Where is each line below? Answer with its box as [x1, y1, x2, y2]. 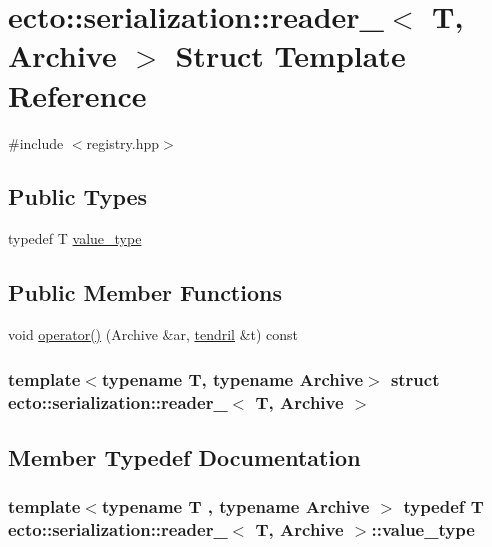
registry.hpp [86, 132, 160, 153]
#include [8, 132, 64, 153]
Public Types [8, 181, 148, 212]
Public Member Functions [8, 277, 282, 308]
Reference [8, 74, 147, 115]
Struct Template [175, 35, 406, 76]
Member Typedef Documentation [8, 441, 361, 472]
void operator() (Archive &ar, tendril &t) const [8, 324, 299, 345]
